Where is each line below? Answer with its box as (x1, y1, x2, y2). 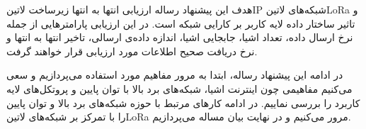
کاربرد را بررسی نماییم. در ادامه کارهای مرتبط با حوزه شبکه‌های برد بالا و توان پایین (6, 95, 360, 110)
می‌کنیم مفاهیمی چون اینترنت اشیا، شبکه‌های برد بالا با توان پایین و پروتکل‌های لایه (6, 81, 353, 96)
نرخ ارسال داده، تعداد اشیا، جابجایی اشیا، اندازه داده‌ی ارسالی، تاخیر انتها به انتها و (6, 30, 353, 45)
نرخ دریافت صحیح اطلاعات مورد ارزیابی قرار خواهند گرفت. (6, 43, 258, 58)
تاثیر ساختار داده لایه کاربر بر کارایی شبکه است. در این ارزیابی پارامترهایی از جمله (6, 16, 355, 30)
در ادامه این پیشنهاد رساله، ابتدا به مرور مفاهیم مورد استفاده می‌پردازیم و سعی (6, 67, 343, 82)
